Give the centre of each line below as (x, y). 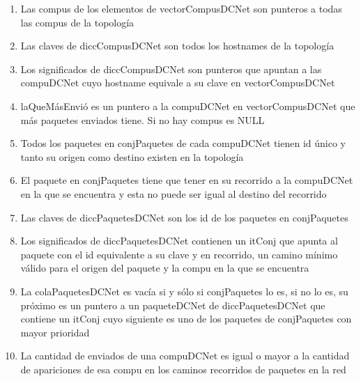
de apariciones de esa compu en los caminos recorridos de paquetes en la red (183, 369)
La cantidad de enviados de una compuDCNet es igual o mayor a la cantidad (185, 356)
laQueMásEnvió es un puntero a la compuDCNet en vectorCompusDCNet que (188, 106)
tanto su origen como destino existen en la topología (132, 156)
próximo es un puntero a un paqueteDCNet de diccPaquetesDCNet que (173, 305)
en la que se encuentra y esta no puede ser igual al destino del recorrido (174, 193)
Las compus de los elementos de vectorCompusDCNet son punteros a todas (181, 8)
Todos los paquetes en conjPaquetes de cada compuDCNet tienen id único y (183, 143)
